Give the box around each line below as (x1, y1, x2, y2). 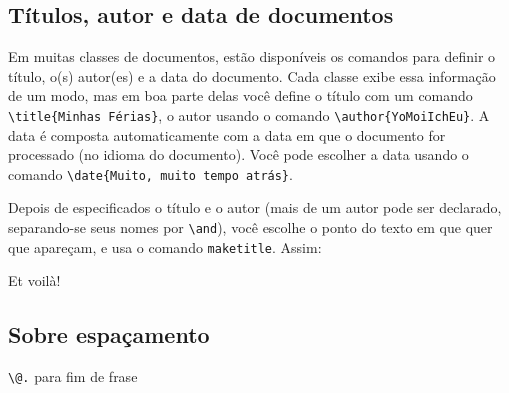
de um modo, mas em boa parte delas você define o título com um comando (8, 85, 473, 106)
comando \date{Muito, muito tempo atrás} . (8, 163, 293, 184)
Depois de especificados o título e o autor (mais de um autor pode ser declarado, (8, 197, 502, 218)
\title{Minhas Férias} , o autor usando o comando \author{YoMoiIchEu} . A (8, 104, 490, 125)
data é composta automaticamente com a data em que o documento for (8, 124, 446, 145)
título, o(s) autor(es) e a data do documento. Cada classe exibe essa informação (8, 65, 496, 86)
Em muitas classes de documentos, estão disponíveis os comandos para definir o (8, 46, 496, 67)
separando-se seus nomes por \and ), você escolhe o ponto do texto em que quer (8, 217, 493, 238)
